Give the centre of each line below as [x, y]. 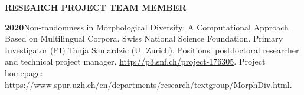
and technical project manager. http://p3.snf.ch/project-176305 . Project [135, 61]
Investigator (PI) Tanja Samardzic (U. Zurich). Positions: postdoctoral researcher [152, 50]
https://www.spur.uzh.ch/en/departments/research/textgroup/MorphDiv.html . [148, 84]
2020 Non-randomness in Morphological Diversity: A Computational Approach [147, 27]
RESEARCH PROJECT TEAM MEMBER [96, 7]
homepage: [24, 72]
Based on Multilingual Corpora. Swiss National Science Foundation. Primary [144, 38]
